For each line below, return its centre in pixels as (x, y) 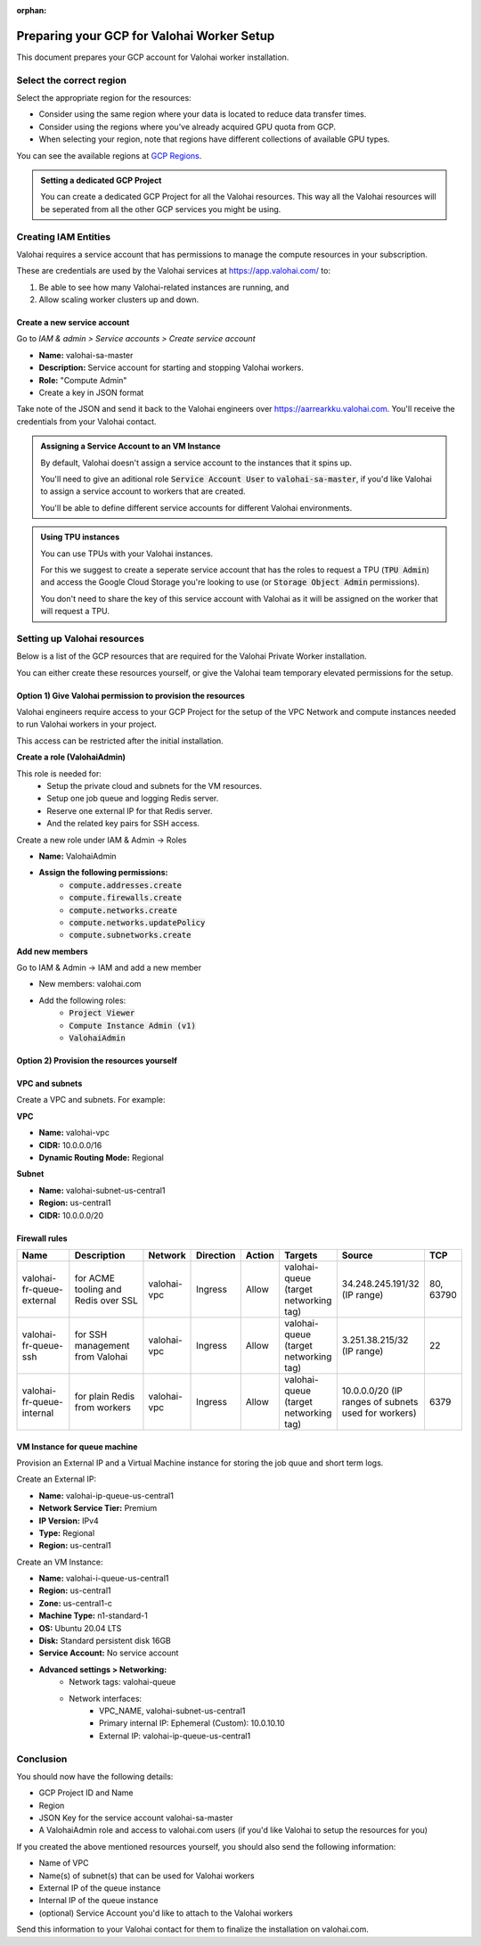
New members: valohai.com (90, 984)
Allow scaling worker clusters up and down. (119, 300)
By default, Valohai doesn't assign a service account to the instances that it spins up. (196, 463)
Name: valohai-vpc (74, 1133)
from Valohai (101, 1357)
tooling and (98, 1289)
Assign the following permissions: (103, 873)
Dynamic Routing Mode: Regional (101, 1157)
